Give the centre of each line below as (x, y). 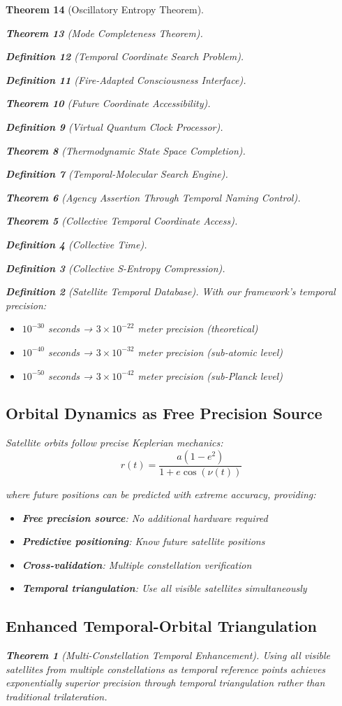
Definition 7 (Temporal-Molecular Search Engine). (117, 174)
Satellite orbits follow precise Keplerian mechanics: (114, 443)
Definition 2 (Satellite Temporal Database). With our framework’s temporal (171, 291)
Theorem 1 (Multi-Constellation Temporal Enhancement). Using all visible (168, 655)
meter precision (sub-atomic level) (210, 352)
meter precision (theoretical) (198, 329)
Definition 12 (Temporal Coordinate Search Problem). (125, 56)
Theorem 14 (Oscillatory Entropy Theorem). (105, 9)
